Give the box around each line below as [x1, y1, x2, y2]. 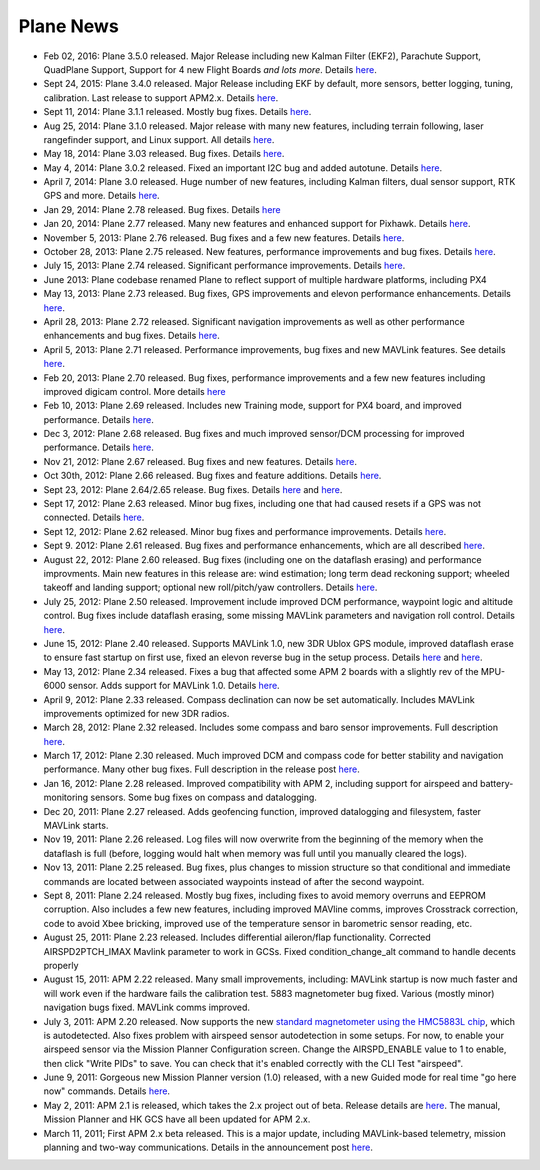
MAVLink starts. [43, 820, 109, 832]
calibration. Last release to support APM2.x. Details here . [43, 91, 279, 104]
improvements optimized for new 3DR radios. [43, 707, 230, 719]
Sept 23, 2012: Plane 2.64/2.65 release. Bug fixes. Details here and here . [43, 483, 343, 495]
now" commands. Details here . [43, 1085, 170, 1097]
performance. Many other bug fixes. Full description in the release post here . [43, 763, 360, 775]
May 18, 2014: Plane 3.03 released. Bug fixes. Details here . [43, 148, 285, 160]
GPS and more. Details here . [43, 190, 160, 202]
